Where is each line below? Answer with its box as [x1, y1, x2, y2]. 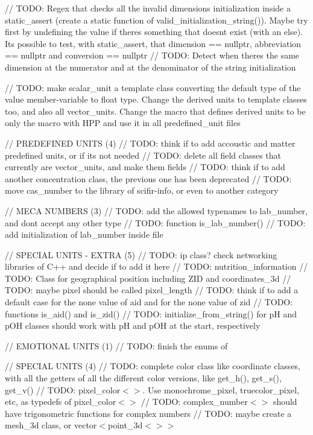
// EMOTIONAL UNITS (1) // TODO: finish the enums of [5, 339, 228, 352]
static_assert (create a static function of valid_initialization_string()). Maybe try [5, 13, 308, 26]
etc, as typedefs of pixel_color [5, 395, 116, 408]
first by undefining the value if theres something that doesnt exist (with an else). [5, 25, 303, 38]
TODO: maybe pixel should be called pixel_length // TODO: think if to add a [5, 284, 299, 296]
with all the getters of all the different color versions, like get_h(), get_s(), [5, 372, 282, 384]
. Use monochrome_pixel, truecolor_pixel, [142, 383, 300, 396]
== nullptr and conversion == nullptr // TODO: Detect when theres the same [5, 49, 300, 62]
